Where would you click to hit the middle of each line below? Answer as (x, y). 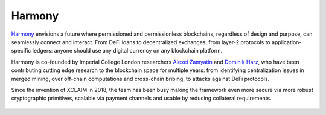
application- (287, 42)
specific (21, 51)
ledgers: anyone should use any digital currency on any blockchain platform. (127, 51)
